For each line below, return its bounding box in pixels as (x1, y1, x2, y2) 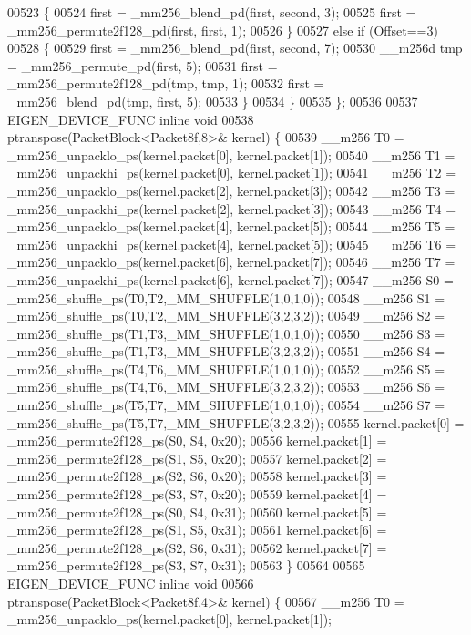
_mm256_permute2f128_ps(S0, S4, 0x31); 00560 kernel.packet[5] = (7, 502, 387, 521)
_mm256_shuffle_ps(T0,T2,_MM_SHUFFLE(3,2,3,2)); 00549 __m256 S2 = (7, 306, 445, 325)
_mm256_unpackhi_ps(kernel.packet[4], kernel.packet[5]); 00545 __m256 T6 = (7, 234, 456, 253)
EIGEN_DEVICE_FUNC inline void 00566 (7, 574, 254, 592)
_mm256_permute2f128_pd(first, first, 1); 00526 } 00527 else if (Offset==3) (7, 20, 438, 39)
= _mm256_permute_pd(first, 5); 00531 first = (7, 56, 278, 75)
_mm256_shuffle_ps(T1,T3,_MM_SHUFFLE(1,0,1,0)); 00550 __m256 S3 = (7, 323, 445, 343)
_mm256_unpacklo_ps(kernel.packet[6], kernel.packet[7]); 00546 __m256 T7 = (7, 252, 456, 271)
